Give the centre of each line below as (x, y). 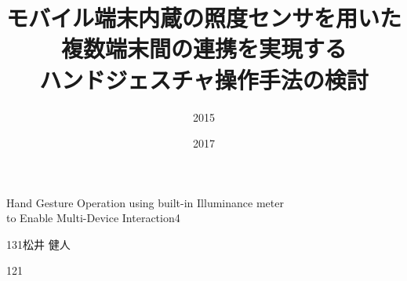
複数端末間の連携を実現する (203, 48)
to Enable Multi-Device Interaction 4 (93, 218)
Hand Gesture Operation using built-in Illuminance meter (145, 202)
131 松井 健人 (38, 244)
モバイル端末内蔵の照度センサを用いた (204, 18)
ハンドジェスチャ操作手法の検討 (204, 79)
